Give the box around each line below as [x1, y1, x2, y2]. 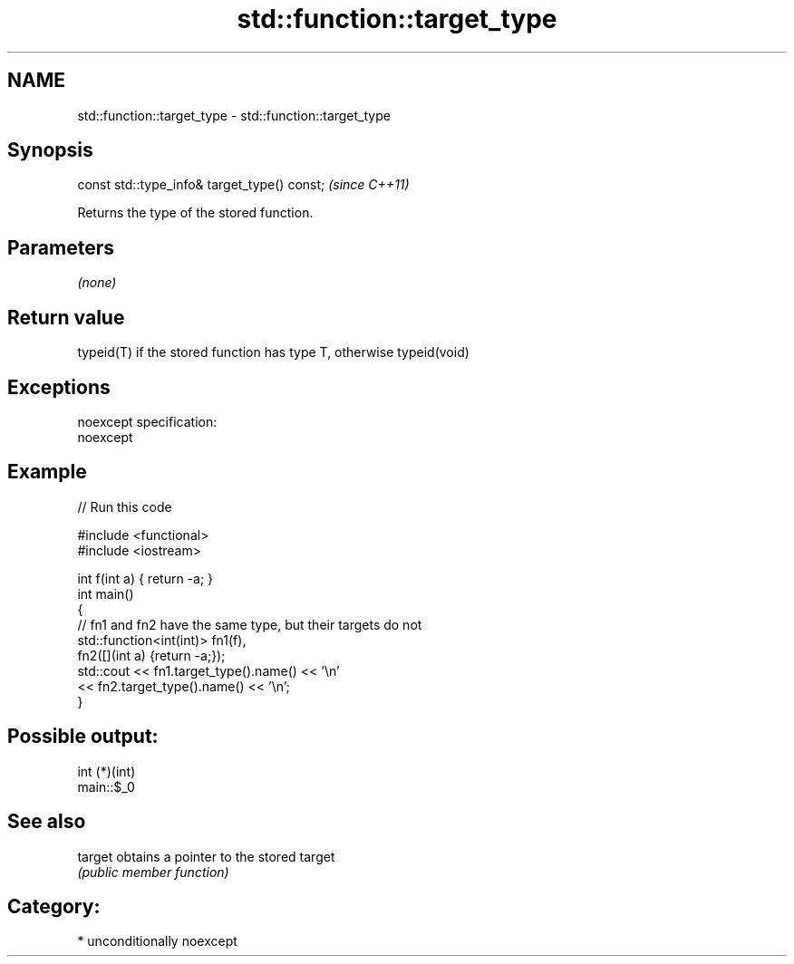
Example [7, 460, 87, 484]
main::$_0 [77, 778, 135, 795]
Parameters [7, 236, 114, 259]
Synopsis [7, 139, 93, 162]
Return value [7, 305, 125, 329]
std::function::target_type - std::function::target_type [77, 107, 391, 123]
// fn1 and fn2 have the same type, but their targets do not [77, 616, 422, 632]
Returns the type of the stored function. [77, 205, 314, 221]
